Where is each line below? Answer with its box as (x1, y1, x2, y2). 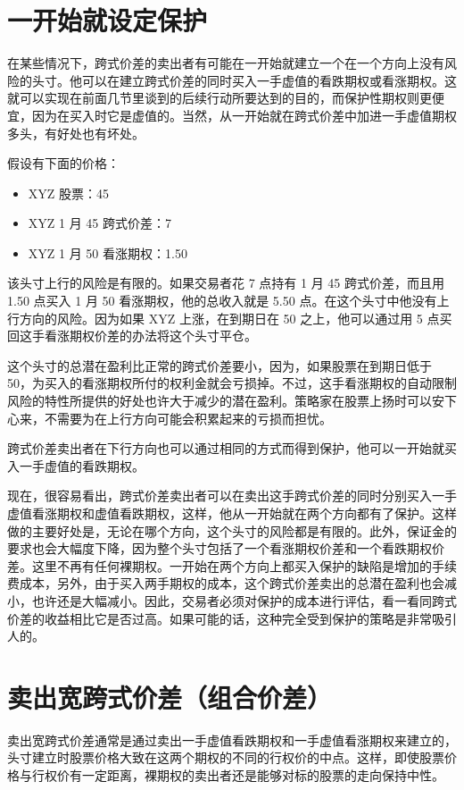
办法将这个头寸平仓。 (131, 326, 257, 345)
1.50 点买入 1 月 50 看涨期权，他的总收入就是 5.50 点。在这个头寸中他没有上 (7, 291, 450, 310)
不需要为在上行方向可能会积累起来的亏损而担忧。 (44, 408, 332, 427)
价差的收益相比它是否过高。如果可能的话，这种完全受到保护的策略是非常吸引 (7, 609, 457, 627)
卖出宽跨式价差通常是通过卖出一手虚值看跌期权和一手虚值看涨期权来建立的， (7, 730, 457, 749)
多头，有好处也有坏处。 (7, 123, 145, 142)
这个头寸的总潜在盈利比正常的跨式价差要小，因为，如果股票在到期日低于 (7, 356, 432, 374)
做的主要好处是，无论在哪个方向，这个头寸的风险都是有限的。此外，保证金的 (7, 521, 457, 540)
